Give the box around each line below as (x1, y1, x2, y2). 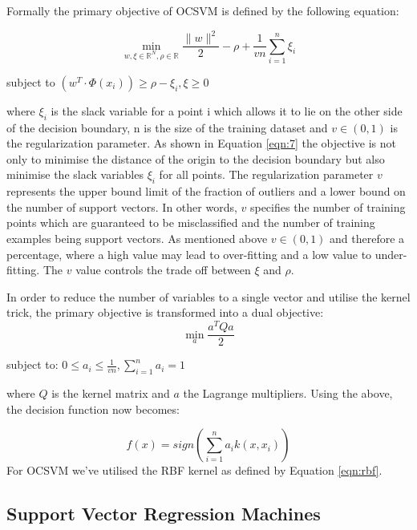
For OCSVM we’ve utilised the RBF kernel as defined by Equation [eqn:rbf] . (6, 462, 383, 479)
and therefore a (330, 230, 405, 247)
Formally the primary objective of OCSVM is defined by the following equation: (6, 2, 399, 18)
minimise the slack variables (6, 166, 144, 183)
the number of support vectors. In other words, (6, 198, 237, 215)
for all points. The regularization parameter (159, 166, 374, 183)
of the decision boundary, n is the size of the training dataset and (6, 119, 328, 136)
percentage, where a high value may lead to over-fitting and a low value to (6, 245, 372, 262)
